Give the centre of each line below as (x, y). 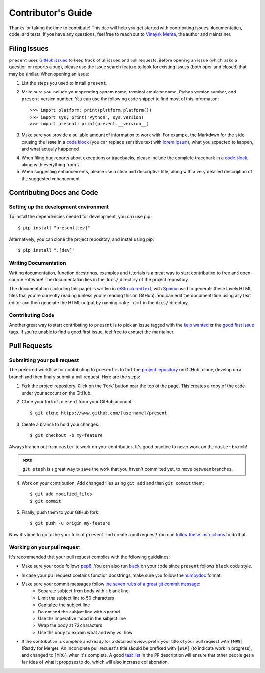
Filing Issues (29, 48)
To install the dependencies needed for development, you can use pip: (80, 216)
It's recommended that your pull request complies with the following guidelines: (90, 557)
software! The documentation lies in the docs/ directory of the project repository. (107, 279)
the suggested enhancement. (51, 178)
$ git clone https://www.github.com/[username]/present (99, 413)
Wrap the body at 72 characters (70, 625)
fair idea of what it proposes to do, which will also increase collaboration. (95, 662)
